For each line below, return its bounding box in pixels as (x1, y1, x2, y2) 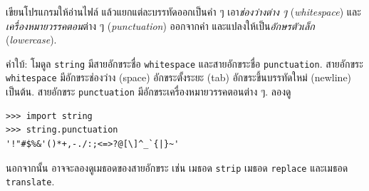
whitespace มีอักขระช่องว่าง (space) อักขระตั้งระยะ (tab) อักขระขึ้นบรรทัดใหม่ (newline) (6, 70, 352, 85)
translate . (6, 174, 55, 189)
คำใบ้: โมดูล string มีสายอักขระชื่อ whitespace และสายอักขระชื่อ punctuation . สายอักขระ (6, 56, 363, 71)
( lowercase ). (6, 32, 57, 47)
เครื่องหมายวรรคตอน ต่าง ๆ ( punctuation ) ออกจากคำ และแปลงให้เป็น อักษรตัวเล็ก (6, 18, 315, 33)
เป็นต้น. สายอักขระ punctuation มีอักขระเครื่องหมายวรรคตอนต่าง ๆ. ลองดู (6, 84, 291, 99)
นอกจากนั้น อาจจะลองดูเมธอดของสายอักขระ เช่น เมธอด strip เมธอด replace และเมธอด (6, 160, 348, 175)
